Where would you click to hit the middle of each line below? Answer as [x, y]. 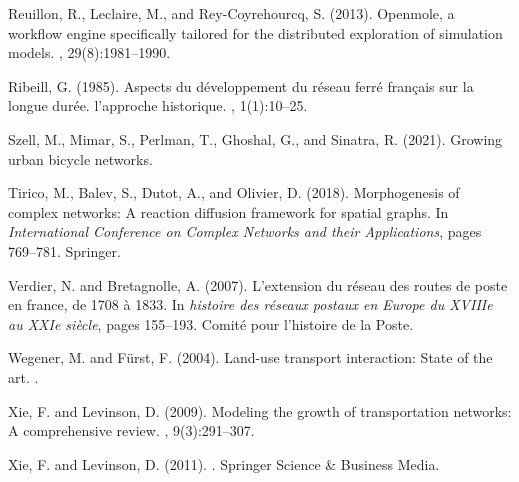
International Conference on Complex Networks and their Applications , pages [245, 231]
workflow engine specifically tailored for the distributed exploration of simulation [255, 32]
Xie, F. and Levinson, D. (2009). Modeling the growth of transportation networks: [260, 410]
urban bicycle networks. [80, 158]
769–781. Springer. [64, 250]
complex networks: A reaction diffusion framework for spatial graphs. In [228, 211]
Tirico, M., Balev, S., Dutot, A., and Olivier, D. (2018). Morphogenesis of [234, 192]
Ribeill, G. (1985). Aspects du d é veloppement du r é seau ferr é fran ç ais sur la [241, 85]
